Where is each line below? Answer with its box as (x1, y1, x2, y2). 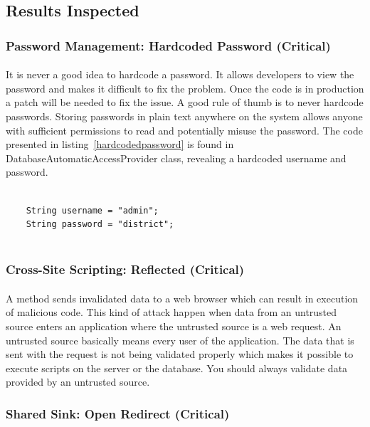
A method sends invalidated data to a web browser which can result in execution (6, 290, 359, 305)
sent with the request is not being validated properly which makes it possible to (6, 347, 354, 362)
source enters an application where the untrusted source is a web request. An (6, 318, 342, 333)
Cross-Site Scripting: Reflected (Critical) (6, 260, 245, 278)
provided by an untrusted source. (6, 374, 150, 389)
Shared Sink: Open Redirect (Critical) (6, 404, 230, 422)
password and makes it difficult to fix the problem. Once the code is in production (6, 80, 364, 95)
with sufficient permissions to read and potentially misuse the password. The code (6, 122, 363, 137)
